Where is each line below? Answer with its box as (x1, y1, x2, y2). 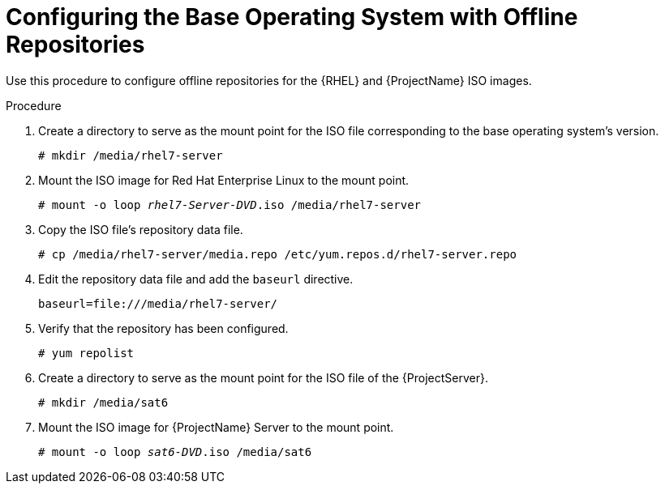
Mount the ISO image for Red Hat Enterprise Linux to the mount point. (38, 173, 410, 187)
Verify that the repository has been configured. (38, 321, 289, 335)
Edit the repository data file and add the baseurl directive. (38, 271, 354, 286)
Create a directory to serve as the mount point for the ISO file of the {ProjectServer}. (38, 370, 488, 385)
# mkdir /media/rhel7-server (38, 148, 223, 162)
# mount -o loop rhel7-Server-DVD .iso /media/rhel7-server (38, 198, 422, 211)
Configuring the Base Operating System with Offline (6, 3, 578, 31)
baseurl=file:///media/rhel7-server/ (38, 296, 278, 310)
